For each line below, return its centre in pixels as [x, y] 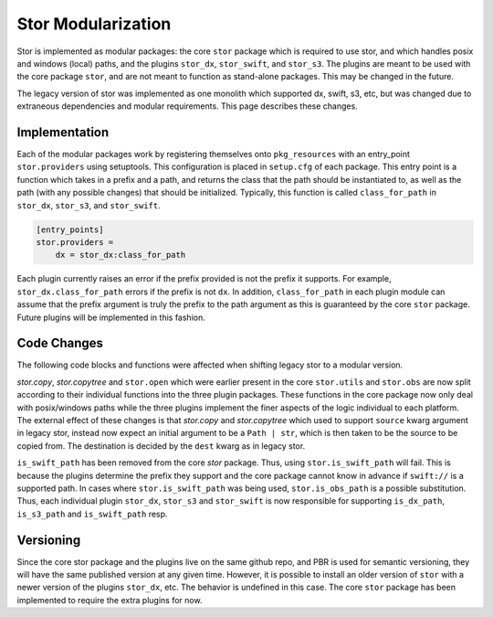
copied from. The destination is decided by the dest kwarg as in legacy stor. [161, 446]
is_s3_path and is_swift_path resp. [92, 514]
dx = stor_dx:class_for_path [121, 255]
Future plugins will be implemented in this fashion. [111, 317]
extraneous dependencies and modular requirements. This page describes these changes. [187, 106]
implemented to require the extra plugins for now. [110, 600]
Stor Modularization [94, 24]
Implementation [63, 132]
